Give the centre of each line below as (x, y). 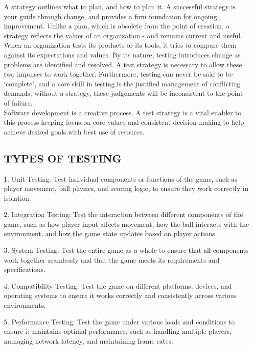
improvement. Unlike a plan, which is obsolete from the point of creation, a (117, 26)
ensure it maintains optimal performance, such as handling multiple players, (118, 331)
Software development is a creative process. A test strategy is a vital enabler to (123, 112)
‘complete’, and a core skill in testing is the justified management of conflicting (122, 83)
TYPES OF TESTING (63, 158)
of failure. (18, 102)
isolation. (18, 198)
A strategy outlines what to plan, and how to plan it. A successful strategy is (120, 6)
